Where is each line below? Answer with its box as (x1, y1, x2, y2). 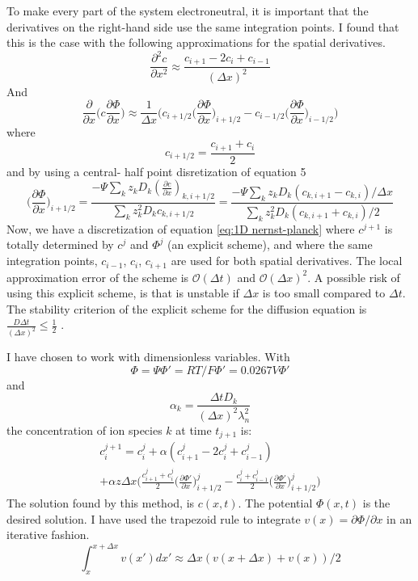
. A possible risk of (307, 268, 400, 285)
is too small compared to (262, 284, 386, 301)
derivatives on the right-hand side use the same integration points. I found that (6, 18, 399, 35)
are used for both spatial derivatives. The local (171, 252, 403, 269)
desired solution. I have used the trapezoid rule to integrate (6, 510, 301, 527)
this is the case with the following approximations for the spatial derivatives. (6, 34, 386, 51)
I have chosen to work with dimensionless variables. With (6, 348, 290, 365)
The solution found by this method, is (6, 494, 195, 511)
